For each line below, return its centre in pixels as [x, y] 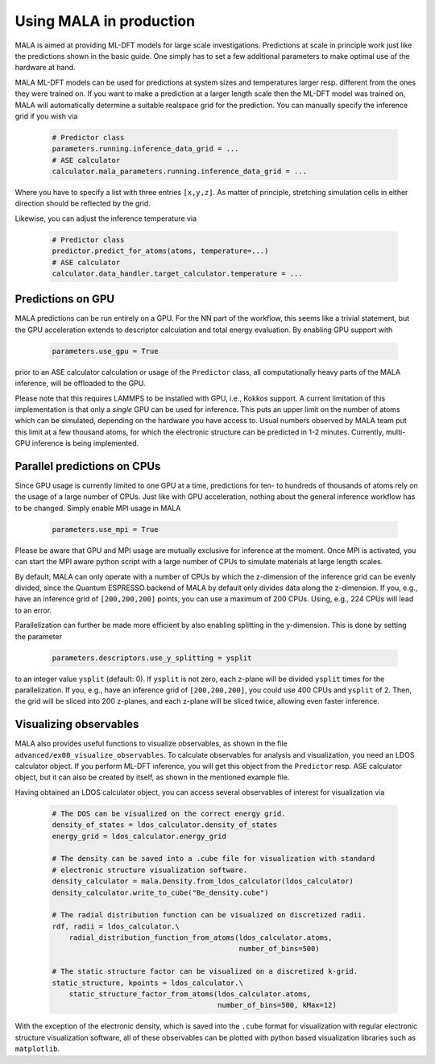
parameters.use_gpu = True [105, 351]
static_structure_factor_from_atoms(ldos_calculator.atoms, [190, 994]
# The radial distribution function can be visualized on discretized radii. [209, 915]
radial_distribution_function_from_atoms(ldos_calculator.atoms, [201, 938]
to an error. [33, 610]
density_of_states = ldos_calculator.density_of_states [165, 825]
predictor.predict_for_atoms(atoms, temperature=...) [160, 251]
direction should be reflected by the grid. [83, 204]
